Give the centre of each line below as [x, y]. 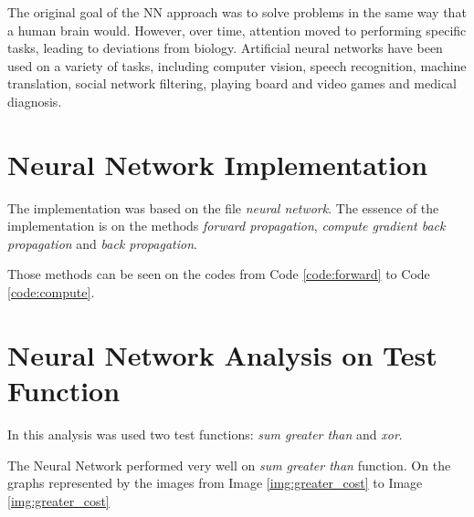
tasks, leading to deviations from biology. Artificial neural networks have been [225, 48]
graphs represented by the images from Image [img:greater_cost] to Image [215, 483]
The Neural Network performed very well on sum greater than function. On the [229, 465]
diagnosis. [35, 101]
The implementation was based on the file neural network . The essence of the [223, 207]
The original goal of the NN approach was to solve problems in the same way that [237, 12]
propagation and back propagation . [102, 243]
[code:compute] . [51, 292]
